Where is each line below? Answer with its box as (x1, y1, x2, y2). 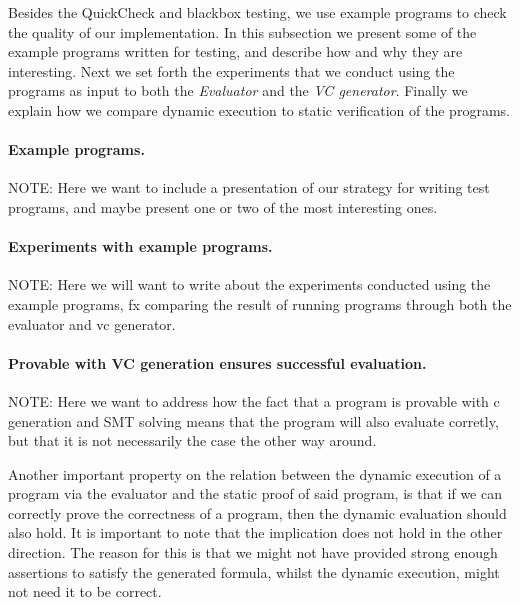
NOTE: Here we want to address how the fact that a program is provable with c (8, 390, 500, 411)
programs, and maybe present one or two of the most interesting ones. (8, 196, 438, 217)
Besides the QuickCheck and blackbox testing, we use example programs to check (8, 2, 507, 22)
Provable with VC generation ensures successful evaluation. (8, 352, 427, 373)
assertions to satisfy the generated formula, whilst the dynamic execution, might (8, 561, 500, 582)
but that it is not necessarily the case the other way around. (8, 430, 377, 451)
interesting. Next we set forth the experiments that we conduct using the (8, 60, 455, 81)
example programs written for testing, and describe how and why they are (8, 41, 463, 62)
